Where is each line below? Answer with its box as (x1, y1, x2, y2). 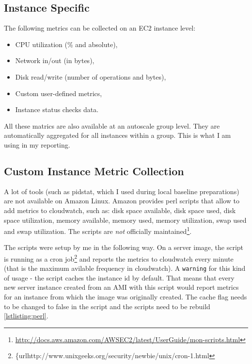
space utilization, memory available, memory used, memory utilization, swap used (4, 215, 247, 225)
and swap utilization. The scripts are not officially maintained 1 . (4, 225, 192, 236)
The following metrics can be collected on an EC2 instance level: (4, 23, 196, 33)
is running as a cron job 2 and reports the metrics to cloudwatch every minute (4, 252, 234, 264)
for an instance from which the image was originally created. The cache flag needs (4, 292, 247, 302)
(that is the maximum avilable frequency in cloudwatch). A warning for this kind (4, 263, 246, 273)
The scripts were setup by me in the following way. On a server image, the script (4, 242, 244, 252)
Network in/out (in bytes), (15, 55, 94, 66)
